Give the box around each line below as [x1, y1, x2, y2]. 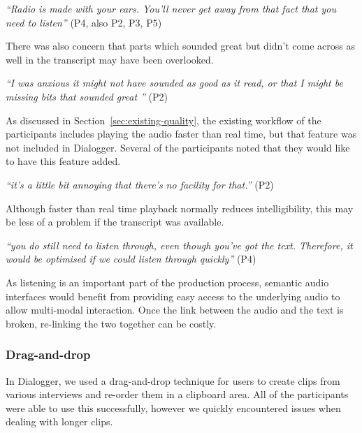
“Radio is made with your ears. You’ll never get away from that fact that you [6, 1, 336, 15]
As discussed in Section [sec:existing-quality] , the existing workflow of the [6, 112, 321, 127]
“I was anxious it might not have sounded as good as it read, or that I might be [6, 75, 343, 90]
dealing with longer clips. [6, 414, 113, 429]
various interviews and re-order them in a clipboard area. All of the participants [6, 387, 349, 402]
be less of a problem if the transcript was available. [6, 214, 224, 229]
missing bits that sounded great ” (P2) [6, 89, 168, 103]
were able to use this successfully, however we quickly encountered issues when [6, 400, 341, 415]
